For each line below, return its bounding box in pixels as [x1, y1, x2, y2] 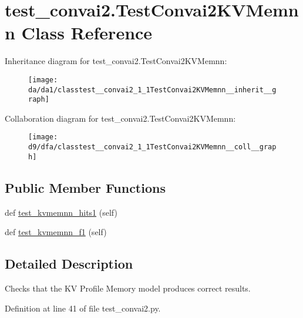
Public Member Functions [5, 178, 166, 196]
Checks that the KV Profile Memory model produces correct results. [5, 282, 251, 294]
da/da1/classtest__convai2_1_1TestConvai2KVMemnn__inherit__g [28, 85, 277, 94]
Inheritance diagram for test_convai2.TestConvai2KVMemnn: [5, 55, 227, 67]
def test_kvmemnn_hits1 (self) [5, 206, 117, 218]
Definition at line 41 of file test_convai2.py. [5, 302, 161, 314]
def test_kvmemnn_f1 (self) [5, 226, 107, 238]
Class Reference [21, 21, 153, 45]
